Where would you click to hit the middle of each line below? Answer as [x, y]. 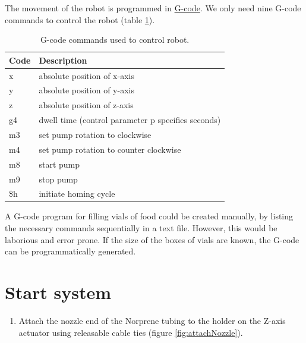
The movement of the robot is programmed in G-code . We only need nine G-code [153, 8]
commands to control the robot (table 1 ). [80, 19]
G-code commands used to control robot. [115, 40]
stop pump [58, 179]
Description [63, 60]
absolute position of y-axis [86, 90]
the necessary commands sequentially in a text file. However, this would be [141, 228]
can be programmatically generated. [70, 251]
